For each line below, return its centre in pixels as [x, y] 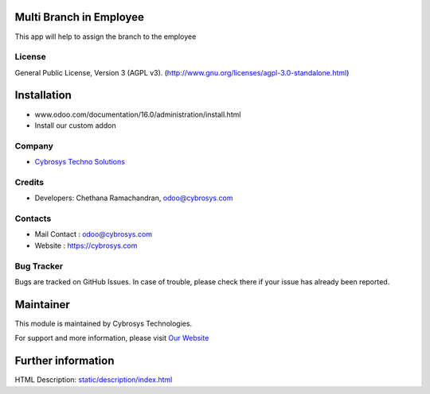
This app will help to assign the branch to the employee [106, 37]
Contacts [33, 218]
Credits [29, 182]
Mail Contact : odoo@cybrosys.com [94, 234]
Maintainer [43, 305]
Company [34, 145]
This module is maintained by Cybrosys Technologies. [104, 323]
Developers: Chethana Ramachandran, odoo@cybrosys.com [134, 198]
